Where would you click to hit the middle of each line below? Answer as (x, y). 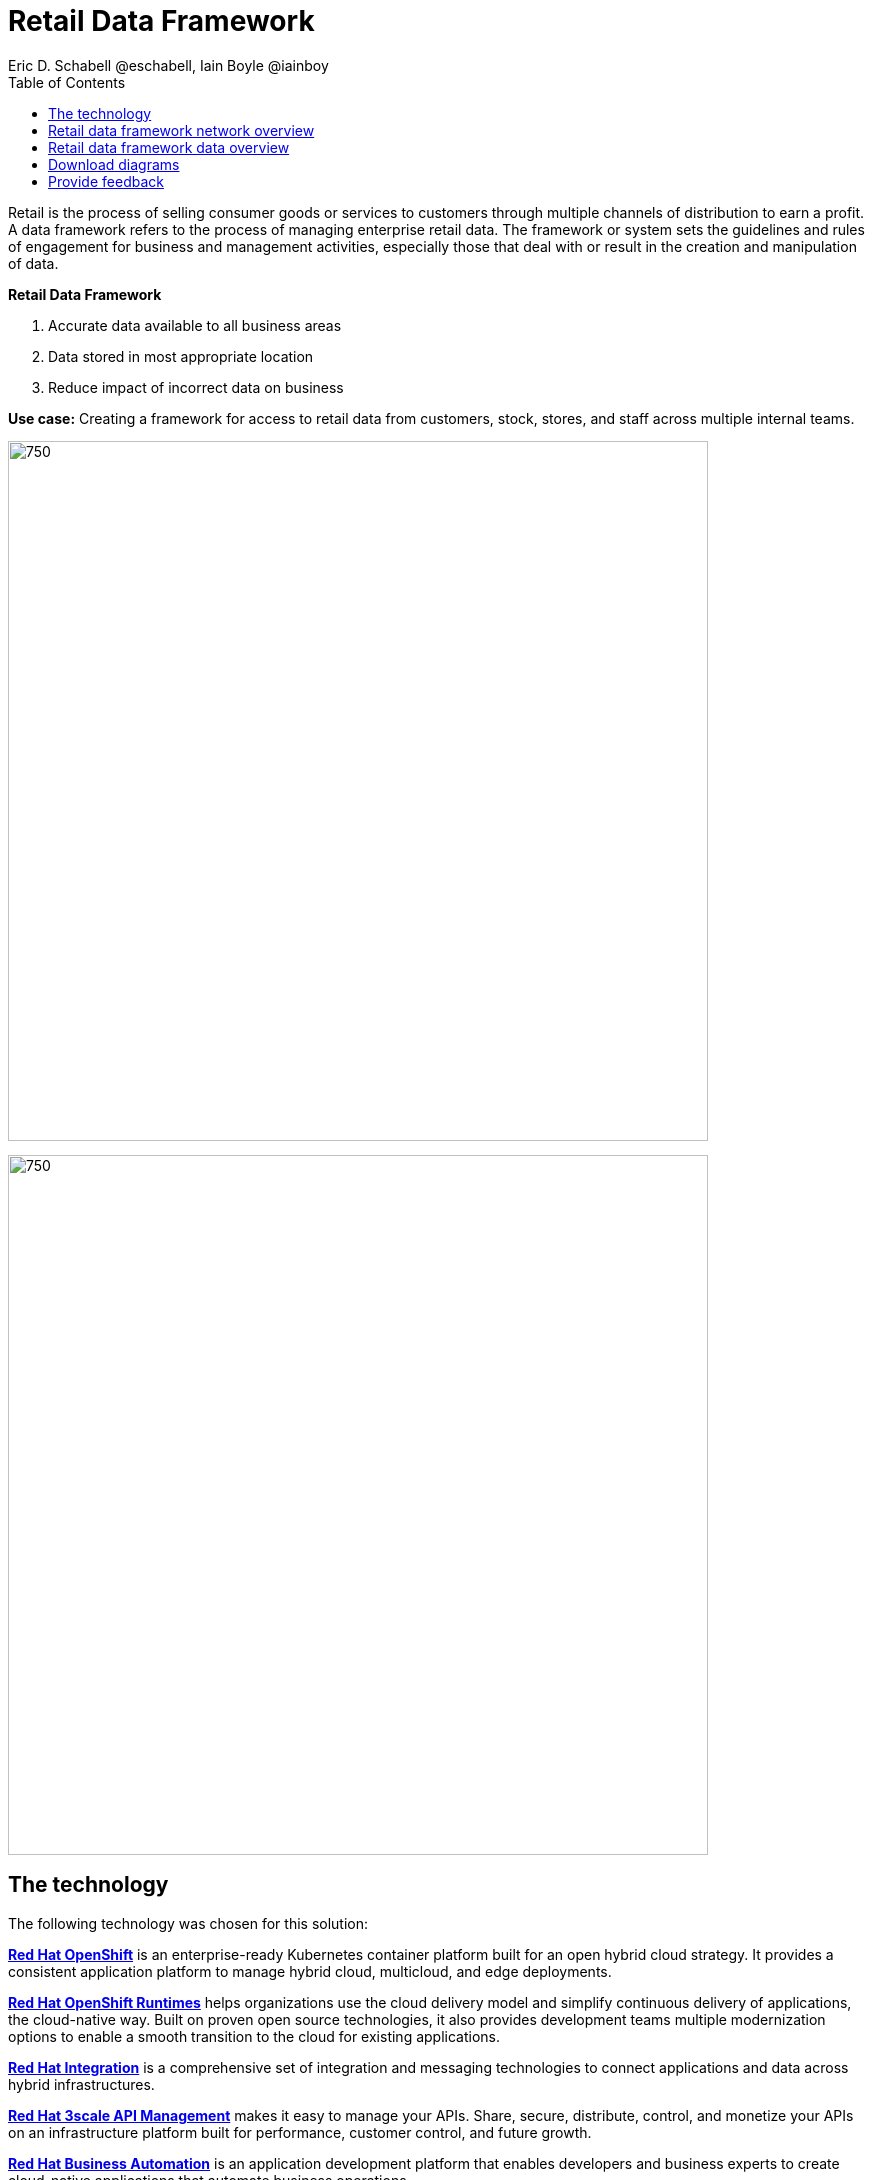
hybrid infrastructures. (81, 2084)
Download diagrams (114, 164)
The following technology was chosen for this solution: (188, 1923)
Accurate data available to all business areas (195, 325)
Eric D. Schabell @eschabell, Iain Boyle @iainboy (168, 65)
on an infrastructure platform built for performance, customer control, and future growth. (300, 2132)
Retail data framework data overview (169, 147)
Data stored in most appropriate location (181, 356)
